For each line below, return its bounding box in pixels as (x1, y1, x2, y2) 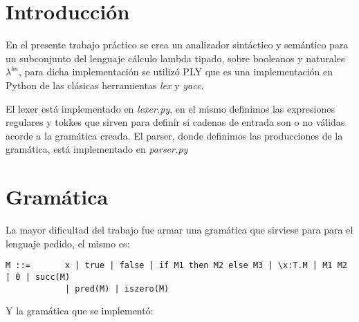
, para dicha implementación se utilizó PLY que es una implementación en (19, 64, 333, 79)
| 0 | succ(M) (6, 272, 71, 282)
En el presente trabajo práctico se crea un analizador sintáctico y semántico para (6, 37, 349, 52)
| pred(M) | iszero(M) (64, 283, 169, 294)
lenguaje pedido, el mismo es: (6, 236, 130, 250)
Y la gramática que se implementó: (6, 303, 154, 318)
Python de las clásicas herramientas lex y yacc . (6, 77, 204, 92)
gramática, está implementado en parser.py (6, 142, 188, 156)
